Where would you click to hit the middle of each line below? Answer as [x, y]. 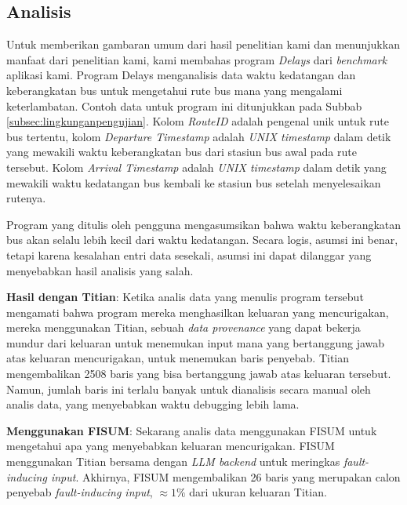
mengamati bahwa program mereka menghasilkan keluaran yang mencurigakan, [198, 312]
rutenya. [26, 198]
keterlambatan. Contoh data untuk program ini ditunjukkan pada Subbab [184, 105]
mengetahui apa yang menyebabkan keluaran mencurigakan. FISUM [171, 446]
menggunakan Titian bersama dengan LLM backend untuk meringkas [173, 461]
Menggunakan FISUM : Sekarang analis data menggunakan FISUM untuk [192, 430]
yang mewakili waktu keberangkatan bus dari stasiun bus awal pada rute [182, 152]
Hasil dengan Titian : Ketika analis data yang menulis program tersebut [185, 297]
